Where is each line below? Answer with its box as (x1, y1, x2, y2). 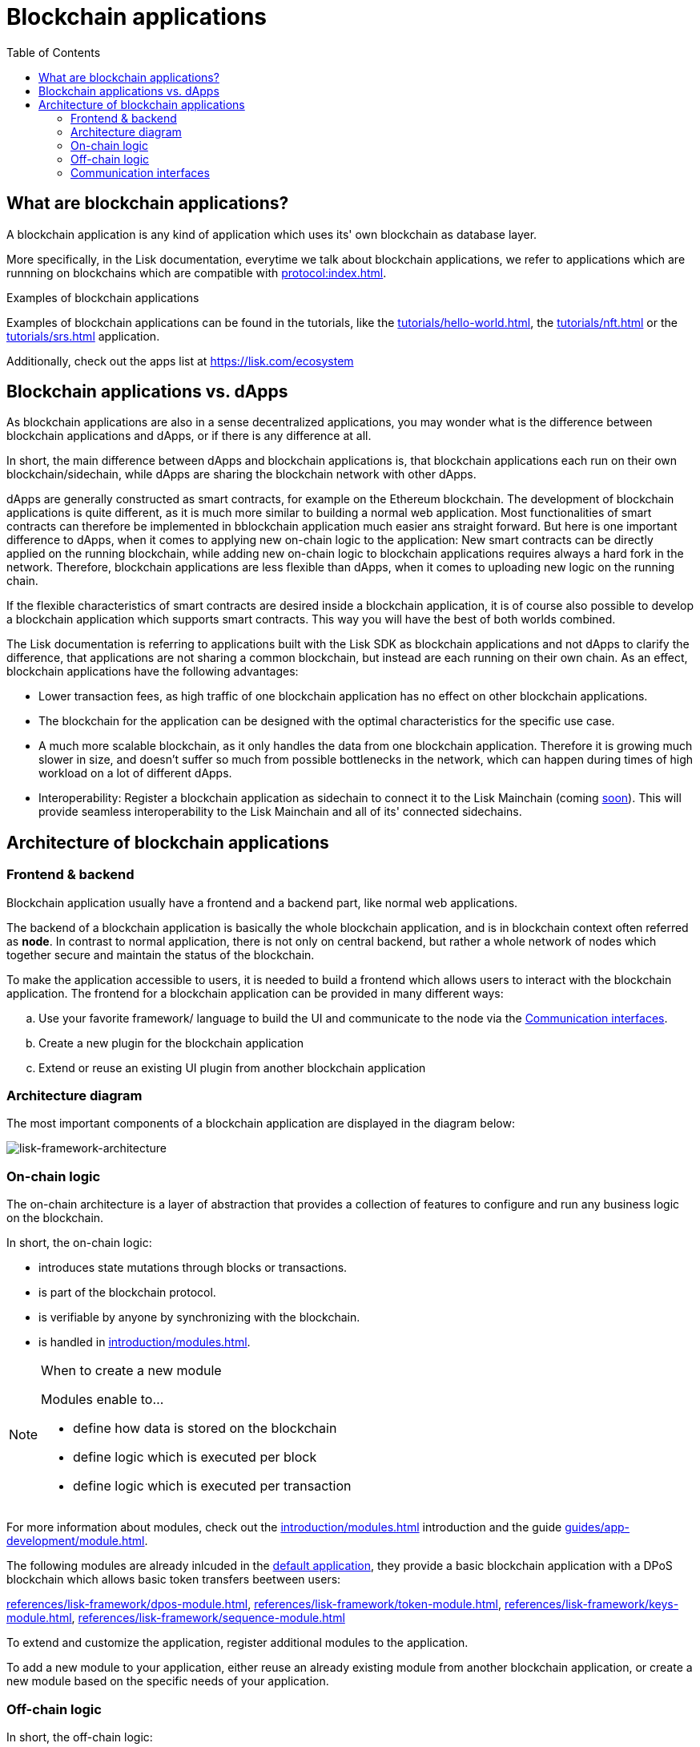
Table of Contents (6, 45, 101, 59)
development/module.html (6, 1534, 145, 1548)
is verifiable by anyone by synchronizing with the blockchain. (38, 1310, 360, 1325)
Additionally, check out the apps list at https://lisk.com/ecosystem (6, 353, 354, 368)
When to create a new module (41, 1362, 222, 1379)
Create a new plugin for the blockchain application (38, 1035, 304, 1050)
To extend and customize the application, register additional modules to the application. (6, 1636, 469, 1650)
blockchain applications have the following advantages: (6, 664, 299, 679)
